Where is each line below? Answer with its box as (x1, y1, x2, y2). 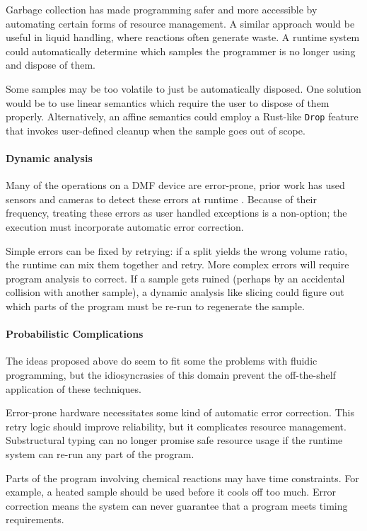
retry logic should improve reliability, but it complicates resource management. (6, 418, 346, 433)
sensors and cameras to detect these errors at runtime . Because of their (6, 191, 317, 206)
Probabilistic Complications (6, 326, 144, 341)
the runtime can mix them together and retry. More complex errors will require (6, 257, 349, 272)
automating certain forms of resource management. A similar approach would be (6, 16, 355, 30)
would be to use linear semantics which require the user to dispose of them (6, 95, 330, 110)
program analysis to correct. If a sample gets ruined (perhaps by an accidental (6, 270, 345, 285)
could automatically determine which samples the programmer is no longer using (6, 43, 356, 58)
